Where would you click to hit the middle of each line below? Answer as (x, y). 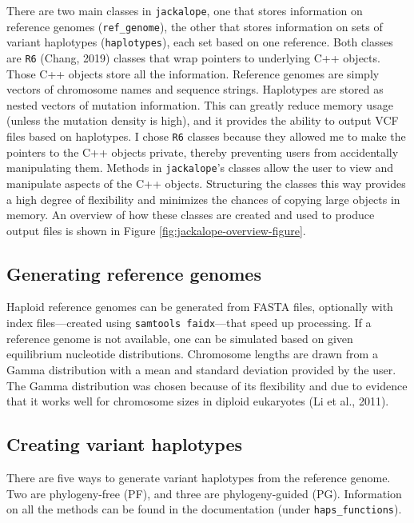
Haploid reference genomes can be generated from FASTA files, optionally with (200, 307)
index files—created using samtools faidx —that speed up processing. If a (189, 323)
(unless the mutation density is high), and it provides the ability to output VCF (203, 120)
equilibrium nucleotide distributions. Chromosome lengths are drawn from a (192, 354)
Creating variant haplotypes (125, 444)
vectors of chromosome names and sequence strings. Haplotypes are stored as (195, 89)
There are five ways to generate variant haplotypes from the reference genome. (199, 477)
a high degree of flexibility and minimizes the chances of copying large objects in (203, 199)
